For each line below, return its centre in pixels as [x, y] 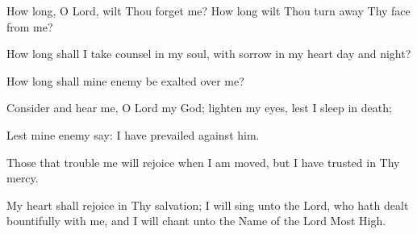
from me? [30, 26]
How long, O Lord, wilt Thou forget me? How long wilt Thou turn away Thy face [208, 10]
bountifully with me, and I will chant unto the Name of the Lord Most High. [196, 221]
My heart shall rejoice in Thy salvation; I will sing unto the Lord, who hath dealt [208, 205]
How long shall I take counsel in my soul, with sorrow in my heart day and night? [209, 54]
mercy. [23, 178]
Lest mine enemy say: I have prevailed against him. [133, 134]
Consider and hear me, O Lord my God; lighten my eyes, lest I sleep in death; [199, 108]
